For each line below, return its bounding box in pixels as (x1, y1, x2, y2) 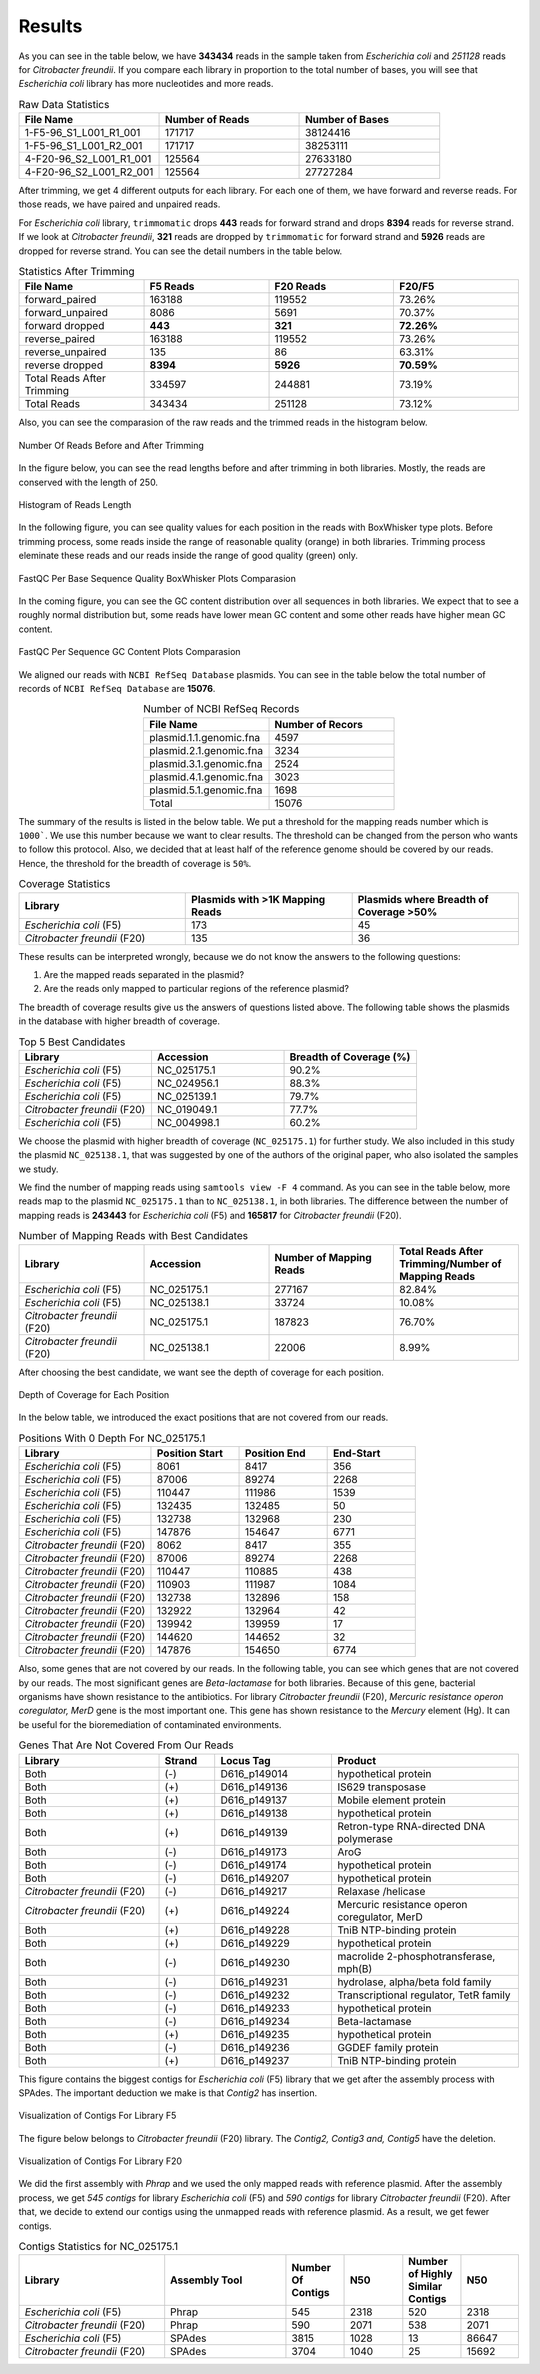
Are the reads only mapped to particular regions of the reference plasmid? (43, 983, 350, 995)
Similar (408, 2280, 443, 2294)
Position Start (156, 1446, 224, 1460)
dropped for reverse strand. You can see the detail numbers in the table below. (18, 245, 343, 257)
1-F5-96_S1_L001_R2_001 (24, 139, 143, 153)
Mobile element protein (336, 1793, 447, 1807)
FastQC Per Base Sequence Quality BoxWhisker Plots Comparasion (18, 572, 297, 584)
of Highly (408, 2267, 453, 2281)
